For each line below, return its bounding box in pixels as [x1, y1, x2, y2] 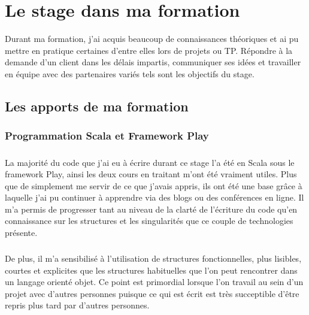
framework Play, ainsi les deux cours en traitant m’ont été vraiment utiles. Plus [5, 168, 297, 180]
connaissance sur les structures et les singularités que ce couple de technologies [5, 214, 293, 227]
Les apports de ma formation [5, 96, 189, 115]
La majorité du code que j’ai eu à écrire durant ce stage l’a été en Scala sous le [5, 156, 295, 168]
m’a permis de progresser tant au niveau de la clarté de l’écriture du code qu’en [5, 202, 298, 215]
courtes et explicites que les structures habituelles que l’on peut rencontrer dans [5, 263, 298, 276]
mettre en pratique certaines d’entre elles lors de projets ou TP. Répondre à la [5, 44, 293, 56]
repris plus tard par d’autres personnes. [5, 299, 150, 311]
